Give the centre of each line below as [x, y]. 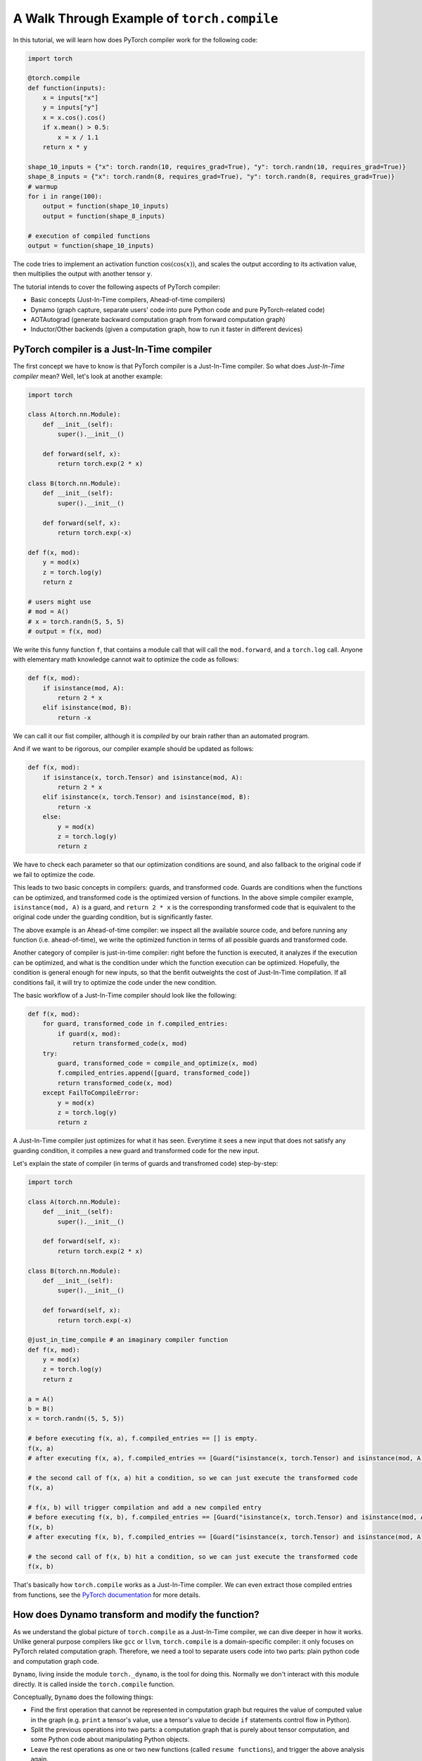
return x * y [65, 147]
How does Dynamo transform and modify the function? [136, 1615]
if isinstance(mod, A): [83, 688]
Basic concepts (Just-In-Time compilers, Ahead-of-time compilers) [128, 300]
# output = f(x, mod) [65, 631]
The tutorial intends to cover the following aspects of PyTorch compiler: [117, 287]
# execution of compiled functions [89, 236]
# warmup [43, 186]
